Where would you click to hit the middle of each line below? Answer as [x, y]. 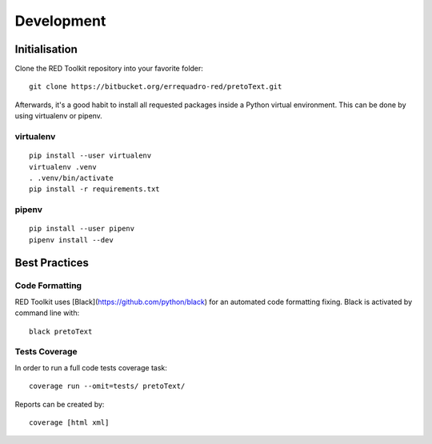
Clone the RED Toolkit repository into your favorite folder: [109, 69]
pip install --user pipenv [82, 229]
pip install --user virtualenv [90, 156]
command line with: [47, 313]
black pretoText [61, 331]
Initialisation [46, 49]
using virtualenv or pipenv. [59, 116]
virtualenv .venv [63, 167]
